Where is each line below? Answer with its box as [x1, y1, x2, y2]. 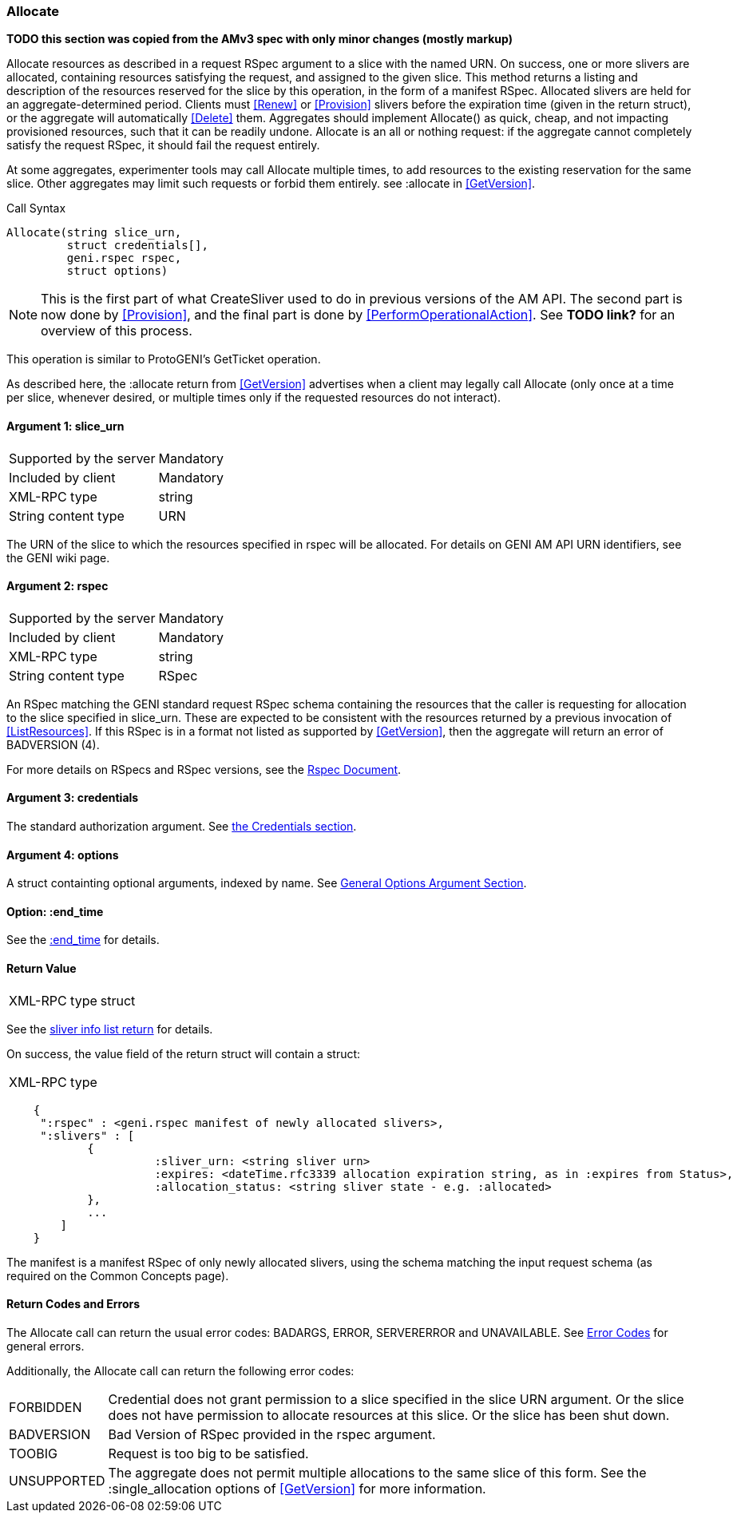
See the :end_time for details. [6, 933, 160, 947]
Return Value [6, 962, 77, 976]
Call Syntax [6, 201, 66, 216]
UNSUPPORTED [9, 1472, 105, 1489]
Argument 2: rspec [6, 579, 109, 593]
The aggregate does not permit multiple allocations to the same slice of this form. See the [108, 1464, 647, 1481]
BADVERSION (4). [6, 737, 100, 752]
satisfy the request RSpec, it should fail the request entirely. [6, 138, 320, 153]
